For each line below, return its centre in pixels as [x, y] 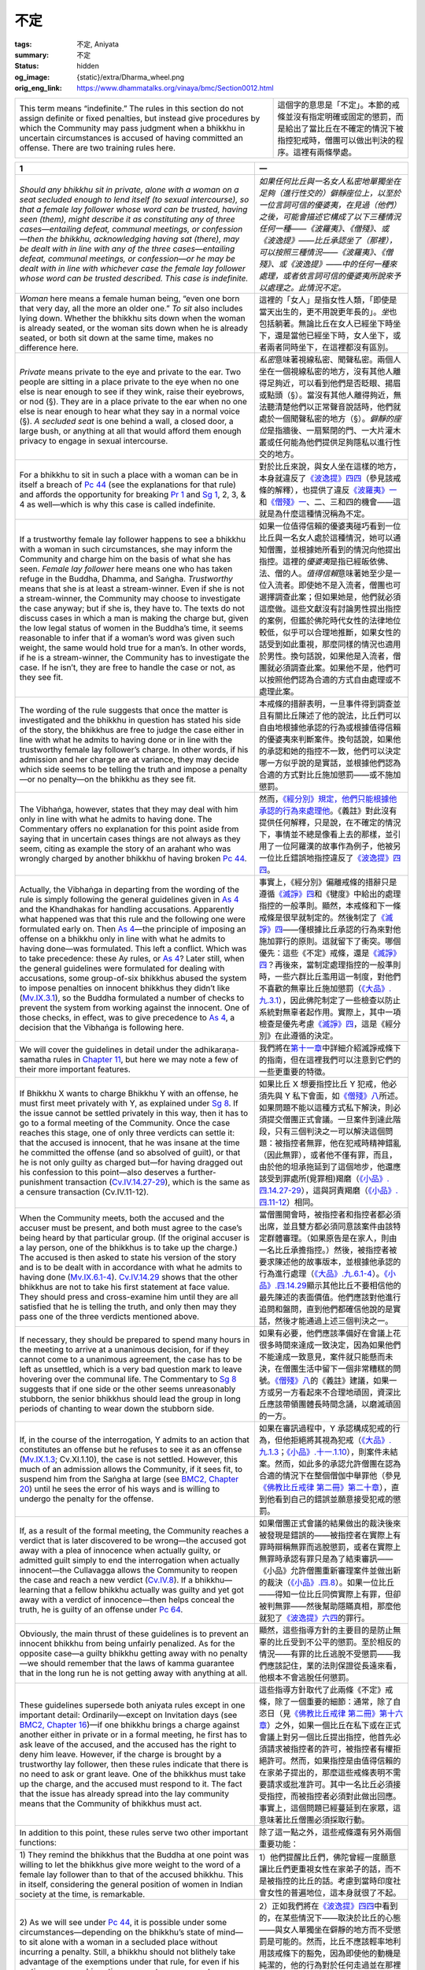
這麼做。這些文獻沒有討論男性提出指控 [330, 608]
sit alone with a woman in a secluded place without [123, 1942]
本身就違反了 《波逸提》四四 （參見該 [326, 478]
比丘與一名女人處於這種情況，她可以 [326, 537]
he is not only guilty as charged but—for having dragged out [131, 1162]
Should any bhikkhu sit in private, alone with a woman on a [129, 189]
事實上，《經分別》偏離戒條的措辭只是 [328, 882]
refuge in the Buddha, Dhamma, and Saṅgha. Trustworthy [126, 578]
